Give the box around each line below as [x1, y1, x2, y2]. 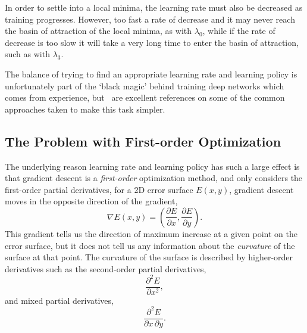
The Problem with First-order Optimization [5, 132, 281, 150]
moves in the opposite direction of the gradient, [5, 195, 178, 207]
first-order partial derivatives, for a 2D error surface [5, 183, 193, 195]
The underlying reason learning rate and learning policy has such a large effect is [5, 160, 300, 172]
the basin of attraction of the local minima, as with [5, 24, 192, 37]
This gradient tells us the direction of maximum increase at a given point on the [5, 227, 297, 239]
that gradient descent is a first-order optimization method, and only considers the [5, 172, 303, 184]
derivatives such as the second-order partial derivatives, [5, 262, 206, 275]
